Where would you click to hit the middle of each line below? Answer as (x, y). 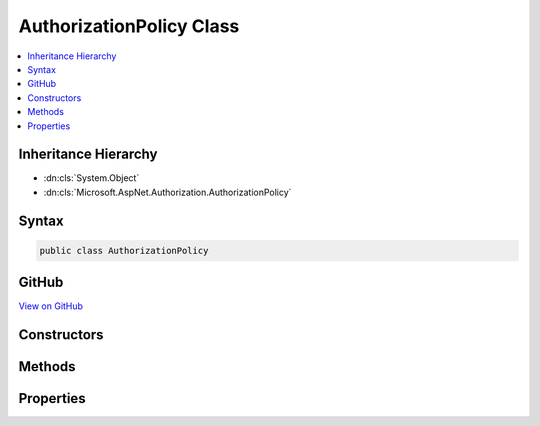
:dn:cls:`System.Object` (91, 178)
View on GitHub (51, 306)
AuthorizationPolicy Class (129, 26)
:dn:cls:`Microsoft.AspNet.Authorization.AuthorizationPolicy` (167, 192)
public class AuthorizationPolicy (124, 250)
